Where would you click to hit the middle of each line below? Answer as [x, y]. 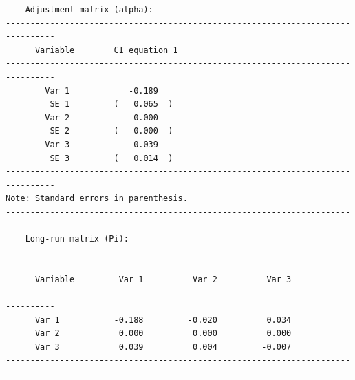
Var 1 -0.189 [101, 91]
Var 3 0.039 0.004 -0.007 [163, 347]
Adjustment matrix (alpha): [89, 10]
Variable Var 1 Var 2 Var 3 [163, 279]
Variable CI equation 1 [106, 50]
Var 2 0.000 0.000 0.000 [163, 334]
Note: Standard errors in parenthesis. [97, 199]
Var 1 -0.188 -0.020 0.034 [163, 320]
